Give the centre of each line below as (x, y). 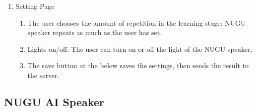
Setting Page (35, 6)
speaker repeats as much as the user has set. (95, 32)
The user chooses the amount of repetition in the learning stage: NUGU (137, 22)
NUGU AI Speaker (54, 101)
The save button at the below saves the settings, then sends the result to (138, 65)
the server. (43, 75)
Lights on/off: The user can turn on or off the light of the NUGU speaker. (140, 49)
